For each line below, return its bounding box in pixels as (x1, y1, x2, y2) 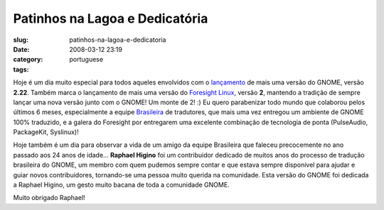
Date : (13, 45, 30, 53)
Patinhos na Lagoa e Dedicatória (13, 11, 208, 26)
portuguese (69, 55, 103, 64)
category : (13, 55, 43, 64)
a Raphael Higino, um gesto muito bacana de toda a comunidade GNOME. (13, 181, 230, 189)
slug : (13, 35, 28, 44)
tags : (13, 65, 29, 74)
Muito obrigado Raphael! (13, 194, 85, 202)
